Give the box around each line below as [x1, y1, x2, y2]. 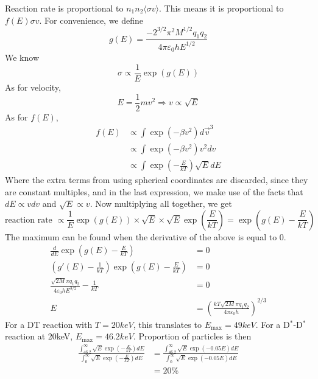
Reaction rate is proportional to [5, 2, 124, 14]
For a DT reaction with [5, 318, 93, 330]
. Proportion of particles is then [133, 330, 252, 342]
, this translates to [133, 318, 202, 330]
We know [5, 51, 39, 64]
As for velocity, [5, 80, 61, 93]
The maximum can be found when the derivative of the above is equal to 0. [5, 230, 286, 243]
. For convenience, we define [39, 13, 144, 26]
